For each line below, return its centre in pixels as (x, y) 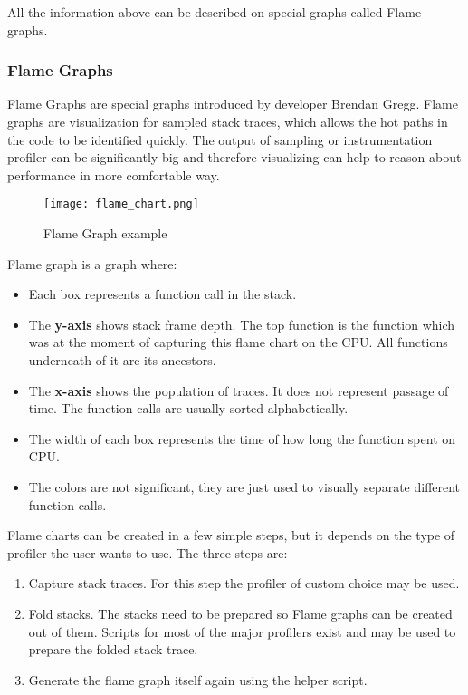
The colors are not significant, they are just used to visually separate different (244, 486)
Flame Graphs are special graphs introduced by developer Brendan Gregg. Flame (233, 104)
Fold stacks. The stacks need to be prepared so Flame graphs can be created (240, 613)
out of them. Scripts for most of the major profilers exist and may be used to (242, 631)
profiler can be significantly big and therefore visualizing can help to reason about (234, 157)
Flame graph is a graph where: (92, 263)
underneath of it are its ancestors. (122, 360)
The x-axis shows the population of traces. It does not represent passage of (239, 390)
